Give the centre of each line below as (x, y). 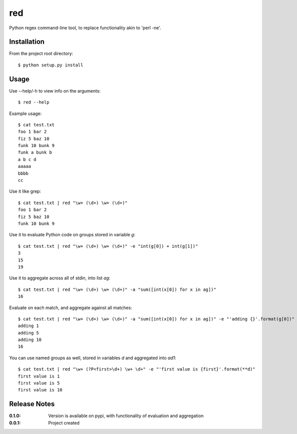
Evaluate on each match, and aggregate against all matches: (71, 308)
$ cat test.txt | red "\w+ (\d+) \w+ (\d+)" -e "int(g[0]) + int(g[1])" (108, 246)
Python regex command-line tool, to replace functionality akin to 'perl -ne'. (85, 28)
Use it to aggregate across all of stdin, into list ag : (60, 278)
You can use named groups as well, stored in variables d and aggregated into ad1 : (93, 358)
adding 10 (30, 340)
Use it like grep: (25, 191)
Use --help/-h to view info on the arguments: (55, 91)
